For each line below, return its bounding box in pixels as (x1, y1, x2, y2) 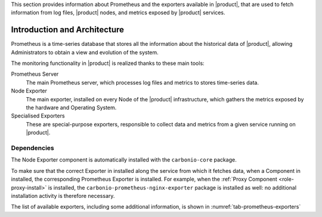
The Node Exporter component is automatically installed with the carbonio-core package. (11, 156, 237, 163)
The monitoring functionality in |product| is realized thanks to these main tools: (11, 60, 205, 67)
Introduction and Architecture (11, 24, 125, 35)
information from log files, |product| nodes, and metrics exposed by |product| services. (11, 9, 226, 16)
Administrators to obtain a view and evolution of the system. (11, 48, 159, 56)
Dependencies (11, 144, 55, 152)
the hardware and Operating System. (26, 104, 117, 111)
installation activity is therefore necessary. (11, 192, 115, 199)
